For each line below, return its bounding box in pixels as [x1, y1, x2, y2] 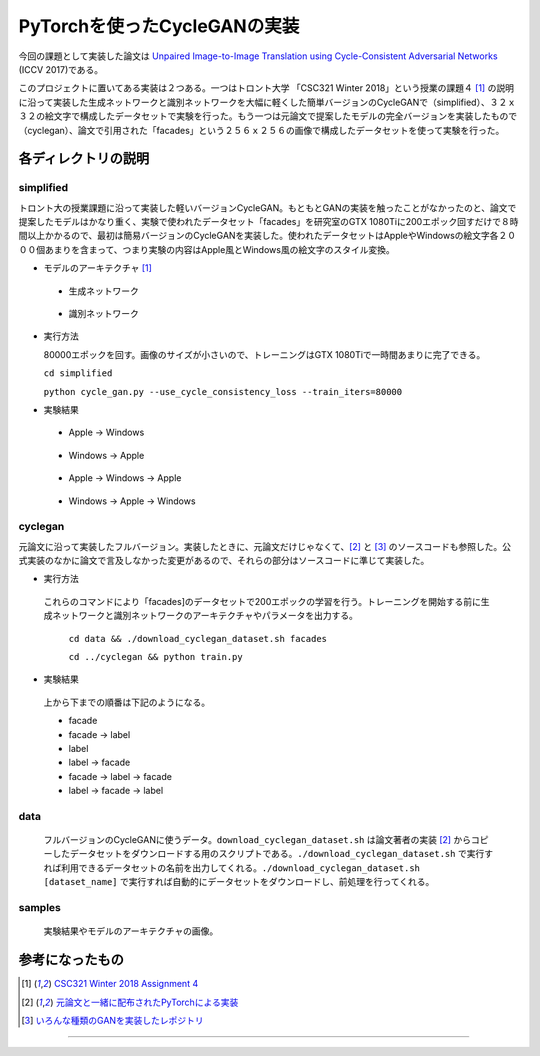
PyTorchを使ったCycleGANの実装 [18, 15, 300, 37]
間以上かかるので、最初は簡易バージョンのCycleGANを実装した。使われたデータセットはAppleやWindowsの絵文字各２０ [18, 230, 517, 242]
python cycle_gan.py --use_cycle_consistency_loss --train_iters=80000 [43, 386, 403, 397]
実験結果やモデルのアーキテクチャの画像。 [43, 925, 219, 937]
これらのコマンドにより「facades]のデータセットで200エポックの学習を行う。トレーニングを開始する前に [43, 595, 482, 607]
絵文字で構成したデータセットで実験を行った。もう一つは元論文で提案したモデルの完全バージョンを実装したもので [44, 110, 518, 122]
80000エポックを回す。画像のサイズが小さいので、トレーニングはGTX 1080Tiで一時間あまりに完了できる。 [43, 348, 486, 360]
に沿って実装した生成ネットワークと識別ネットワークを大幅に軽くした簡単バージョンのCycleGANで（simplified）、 [18, 96, 490, 108]
